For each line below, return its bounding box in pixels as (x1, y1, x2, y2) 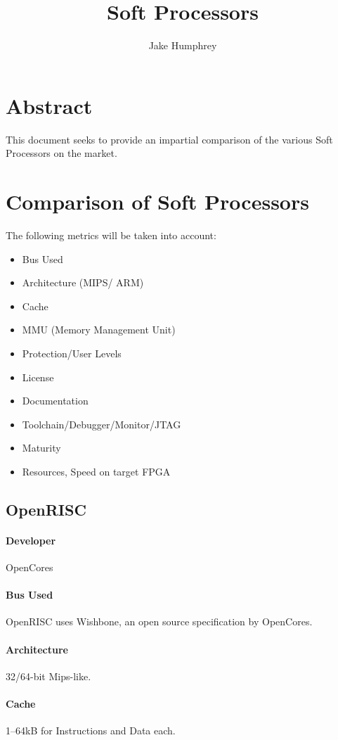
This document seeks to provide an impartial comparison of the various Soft (6, 132, 333, 146)
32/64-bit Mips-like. (6, 668, 91, 683)
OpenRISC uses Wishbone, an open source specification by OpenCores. (6, 614, 313, 629)
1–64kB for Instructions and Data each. (6, 723, 176, 738)
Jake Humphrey (148, 38, 217, 53)
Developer (6, 532, 56, 547)
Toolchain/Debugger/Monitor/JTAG (22, 416, 181, 431)
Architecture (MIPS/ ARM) (22, 275, 144, 290)
